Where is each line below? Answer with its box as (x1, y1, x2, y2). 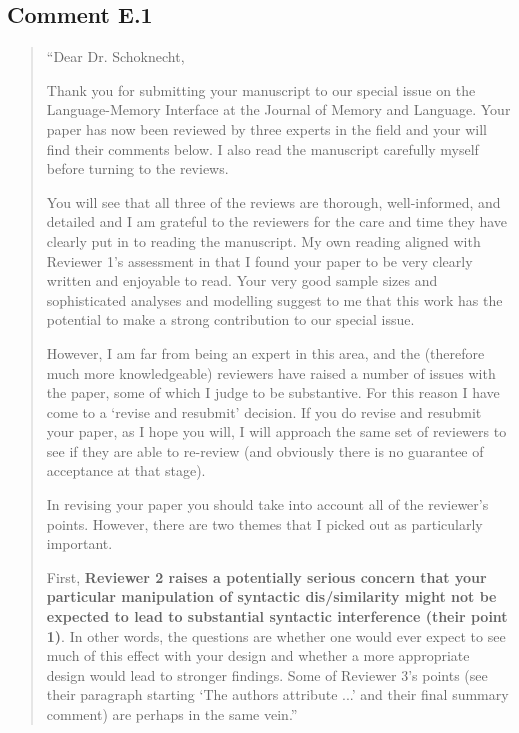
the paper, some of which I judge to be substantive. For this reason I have (46, 382, 500, 403)
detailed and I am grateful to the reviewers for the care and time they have (46, 211, 508, 232)
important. (46, 533, 113, 554)
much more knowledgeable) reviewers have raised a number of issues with (46, 362, 496, 383)
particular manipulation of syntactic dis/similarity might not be (46, 586, 497, 607)
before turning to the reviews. (46, 158, 229, 179)
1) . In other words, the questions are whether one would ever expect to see (46, 625, 506, 646)
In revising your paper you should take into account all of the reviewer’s (46, 494, 489, 515)
